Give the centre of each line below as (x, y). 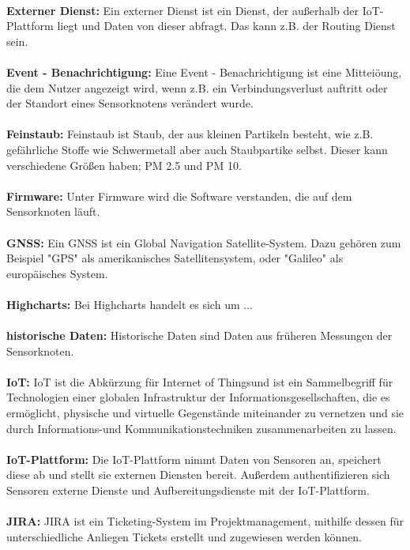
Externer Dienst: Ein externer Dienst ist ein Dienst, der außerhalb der (182, 10)
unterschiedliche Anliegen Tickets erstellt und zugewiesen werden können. (184, 536)
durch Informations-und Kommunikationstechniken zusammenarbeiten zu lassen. (201, 428)
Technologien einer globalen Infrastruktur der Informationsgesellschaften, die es (198, 397)
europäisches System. (57, 273)
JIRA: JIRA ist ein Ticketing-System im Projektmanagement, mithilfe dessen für (205, 521)
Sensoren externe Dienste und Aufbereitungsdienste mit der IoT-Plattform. (188, 490)
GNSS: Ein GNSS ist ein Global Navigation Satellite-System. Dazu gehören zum (204, 242)
